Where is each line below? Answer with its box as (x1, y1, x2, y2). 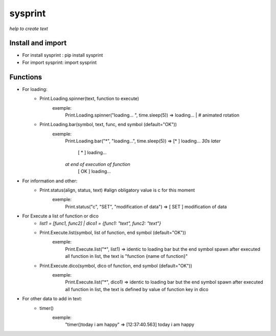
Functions (9, 73, 42, 81)
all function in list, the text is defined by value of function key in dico (65, 286, 209, 292)
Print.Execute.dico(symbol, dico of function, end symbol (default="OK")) (39, 262, 193, 269)
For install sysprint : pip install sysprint (22, 52, 103, 58)
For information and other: (22, 178, 78, 184)
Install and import (9, 39, 67, 47)
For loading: (22, 86, 48, 92)
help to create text (9, 26, 48, 32)
